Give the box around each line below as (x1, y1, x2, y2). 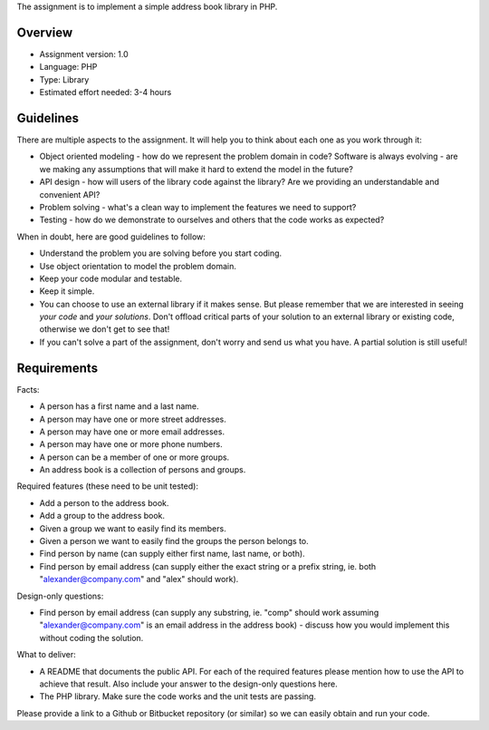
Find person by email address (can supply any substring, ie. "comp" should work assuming (39, 608, 379, 618)
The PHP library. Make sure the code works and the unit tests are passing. (39, 691, 317, 702)
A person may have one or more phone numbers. (39, 439, 223, 450)
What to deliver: (16, 649, 76, 660)
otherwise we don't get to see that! (39, 324, 170, 335)
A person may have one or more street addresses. (39, 414, 226, 424)
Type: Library (39, 73, 90, 85)
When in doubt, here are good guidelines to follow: (16, 231, 206, 242)
